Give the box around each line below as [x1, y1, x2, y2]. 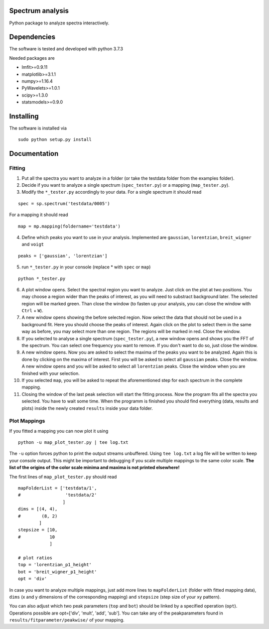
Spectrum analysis [9, 6, 69, 15]
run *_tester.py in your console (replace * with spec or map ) [21, 264, 151, 270]
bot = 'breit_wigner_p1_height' [18, 569, 97, 575]
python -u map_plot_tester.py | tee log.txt [18, 440, 129, 445]
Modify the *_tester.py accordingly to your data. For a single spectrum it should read [21, 189, 202, 195]
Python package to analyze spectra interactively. [9, 20, 110, 26]
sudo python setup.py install [18, 137, 92, 142]
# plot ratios [18, 555, 52, 560]
